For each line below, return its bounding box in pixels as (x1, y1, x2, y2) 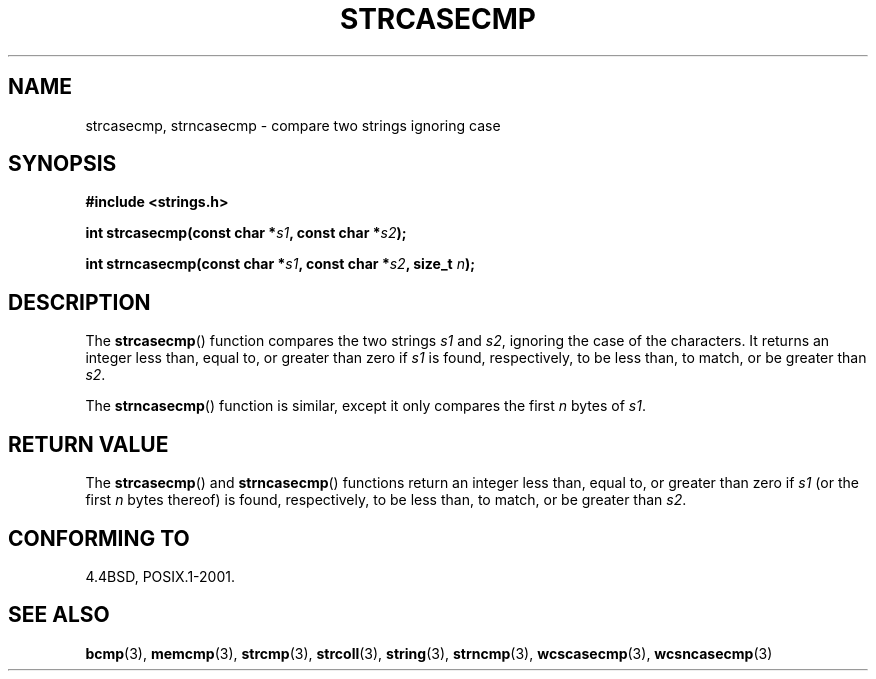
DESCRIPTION (8, 289, 151, 315)
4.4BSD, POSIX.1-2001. (85, 567, 235, 585)
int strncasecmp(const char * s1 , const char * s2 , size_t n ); (85, 255, 476, 273)
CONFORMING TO (8, 525, 190, 551)
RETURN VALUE (8, 431, 169, 457)
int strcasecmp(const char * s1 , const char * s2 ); (85, 224, 407, 242)
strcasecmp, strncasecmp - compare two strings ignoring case (85, 116, 501, 134)
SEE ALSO (8, 602, 110, 628)
